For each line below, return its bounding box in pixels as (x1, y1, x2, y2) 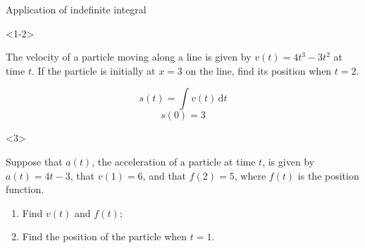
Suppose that (6, 154, 63, 168)
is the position (297, 168, 359, 182)
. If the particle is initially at (31, 63, 156, 77)
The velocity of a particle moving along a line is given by (6, 49, 252, 64)
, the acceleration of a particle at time (92, 154, 256, 168)
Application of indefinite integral (6, 2, 147, 16)
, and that (142, 168, 187, 182)
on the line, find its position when (185, 63, 332, 77)
